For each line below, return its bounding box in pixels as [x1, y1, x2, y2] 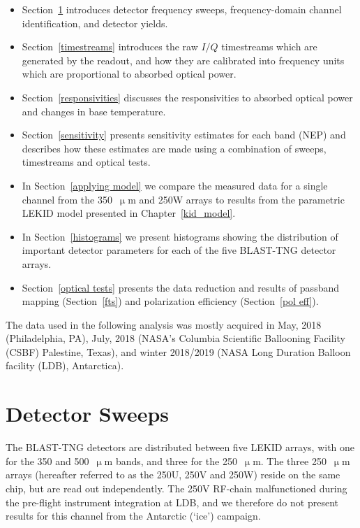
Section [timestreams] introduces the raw [22, 39, 198, 54]
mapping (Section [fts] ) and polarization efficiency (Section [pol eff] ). [22, 294, 319, 308]
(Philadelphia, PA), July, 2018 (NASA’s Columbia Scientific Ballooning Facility [6, 331, 345, 345]
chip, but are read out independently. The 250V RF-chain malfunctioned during [6, 480, 347, 495]
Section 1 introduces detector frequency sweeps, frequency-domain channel [22, 2, 342, 16]
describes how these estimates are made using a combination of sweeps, [22, 141, 327, 155]
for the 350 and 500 [6, 453, 89, 468]
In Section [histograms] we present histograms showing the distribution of [22, 229, 338, 243]
